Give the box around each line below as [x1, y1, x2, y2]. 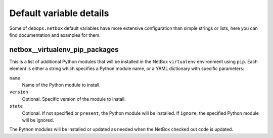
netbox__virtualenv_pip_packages [9, 45, 119, 54]
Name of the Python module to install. [22, 82, 101, 88]
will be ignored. [22, 117, 54, 123]
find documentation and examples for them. [9, 32, 101, 38]
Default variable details [9, 8, 109, 19]
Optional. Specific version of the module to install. [22, 96, 126, 102]
